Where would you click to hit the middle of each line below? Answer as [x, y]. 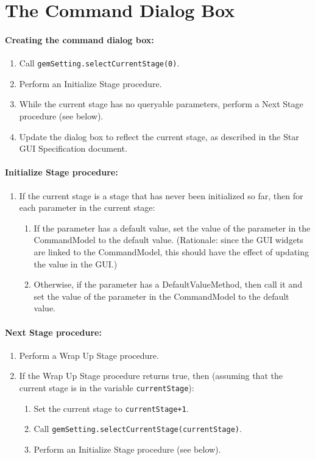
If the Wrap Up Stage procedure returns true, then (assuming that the [151, 376]
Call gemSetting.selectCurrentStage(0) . [99, 63]
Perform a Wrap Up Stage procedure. [89, 355]
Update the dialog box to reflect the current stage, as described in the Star [159, 136]
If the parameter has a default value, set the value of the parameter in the [172, 228]
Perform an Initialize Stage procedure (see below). [127, 449]
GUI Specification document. [73, 148]
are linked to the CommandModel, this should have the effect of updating [171, 251]
